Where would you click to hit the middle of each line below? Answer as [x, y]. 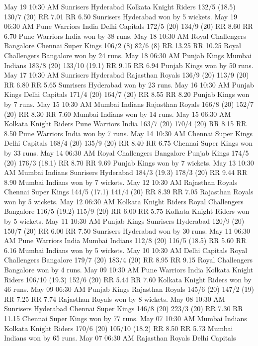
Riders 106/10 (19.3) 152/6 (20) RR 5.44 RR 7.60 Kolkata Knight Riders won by [128, 279]
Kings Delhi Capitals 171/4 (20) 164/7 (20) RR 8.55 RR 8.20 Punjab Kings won [127, 94]
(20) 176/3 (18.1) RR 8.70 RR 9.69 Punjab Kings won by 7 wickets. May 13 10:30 [129, 162]
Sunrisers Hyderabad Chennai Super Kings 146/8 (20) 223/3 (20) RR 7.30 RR [124, 308]
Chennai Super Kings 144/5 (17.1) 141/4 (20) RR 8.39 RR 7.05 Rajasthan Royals [129, 192]
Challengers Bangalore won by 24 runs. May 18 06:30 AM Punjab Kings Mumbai [128, 55]
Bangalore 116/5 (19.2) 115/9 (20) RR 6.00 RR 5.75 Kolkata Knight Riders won [127, 211]
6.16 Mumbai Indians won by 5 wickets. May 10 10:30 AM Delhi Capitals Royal [126, 250]
